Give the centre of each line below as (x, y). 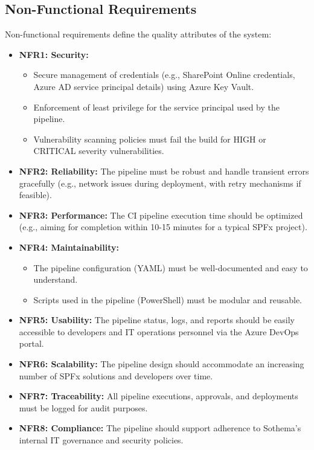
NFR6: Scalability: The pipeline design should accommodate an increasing (162, 364)
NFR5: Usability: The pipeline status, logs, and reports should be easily (157, 320)
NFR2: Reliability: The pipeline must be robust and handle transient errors (164, 171)
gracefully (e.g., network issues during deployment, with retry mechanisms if (160, 183)
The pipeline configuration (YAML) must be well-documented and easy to (171, 267)
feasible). (35, 195)
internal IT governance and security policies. (101, 440)
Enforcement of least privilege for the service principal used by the (156, 107)
